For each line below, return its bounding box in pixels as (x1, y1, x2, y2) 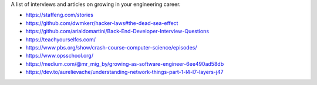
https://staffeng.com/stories (25, 12, 94, 19)
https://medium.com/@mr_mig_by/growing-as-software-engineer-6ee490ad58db (25, 60, 224, 67)
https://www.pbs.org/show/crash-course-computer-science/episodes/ (25, 44, 197, 51)
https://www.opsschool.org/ (25, 52, 94, 59)
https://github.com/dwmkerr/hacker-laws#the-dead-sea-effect (25, 19, 178, 26)
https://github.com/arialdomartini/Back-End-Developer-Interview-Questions (25, 28, 210, 35)
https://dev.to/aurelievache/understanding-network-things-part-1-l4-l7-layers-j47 (25, 69, 224, 76)
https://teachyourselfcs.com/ (25, 36, 96, 43)
